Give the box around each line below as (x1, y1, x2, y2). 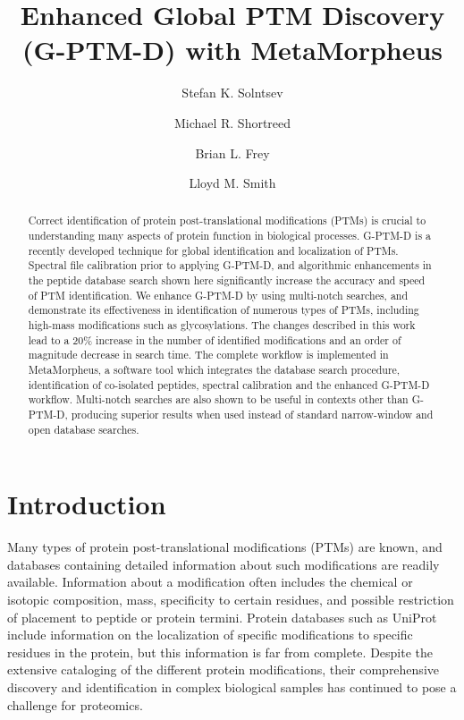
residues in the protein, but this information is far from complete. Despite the (7, 642, 434, 661)
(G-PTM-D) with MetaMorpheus (21, 31, 443, 68)
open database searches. (28, 421, 139, 436)
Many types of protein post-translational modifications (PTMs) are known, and (7, 538, 443, 556)
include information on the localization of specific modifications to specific (7, 625, 413, 644)
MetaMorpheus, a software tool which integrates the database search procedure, (28, 362, 401, 377)
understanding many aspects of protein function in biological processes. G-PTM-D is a (28, 228, 431, 243)
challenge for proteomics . (7, 695, 143, 714)
